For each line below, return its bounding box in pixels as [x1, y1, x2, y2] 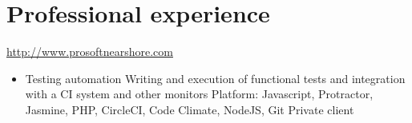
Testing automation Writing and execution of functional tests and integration [25, 69, 406, 86]
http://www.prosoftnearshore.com [6, 43, 173, 60]
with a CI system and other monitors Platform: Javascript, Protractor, [25, 85, 374, 102]
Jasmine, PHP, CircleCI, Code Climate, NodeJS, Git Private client [25, 101, 354, 117]
